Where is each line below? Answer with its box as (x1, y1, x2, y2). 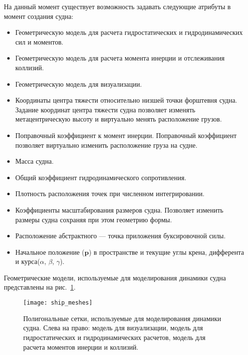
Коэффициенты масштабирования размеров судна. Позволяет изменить (15, 204, 223, 215)
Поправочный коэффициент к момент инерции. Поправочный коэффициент (15, 130, 237, 140)
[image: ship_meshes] (23, 299, 93, 307)
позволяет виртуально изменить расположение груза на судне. (15, 139, 198, 150)
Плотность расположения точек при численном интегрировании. (15, 188, 204, 199)
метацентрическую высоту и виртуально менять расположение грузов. (15, 114, 222, 124)
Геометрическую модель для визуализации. (15, 78, 142, 89)
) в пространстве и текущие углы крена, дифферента (88, 247, 244, 257)
